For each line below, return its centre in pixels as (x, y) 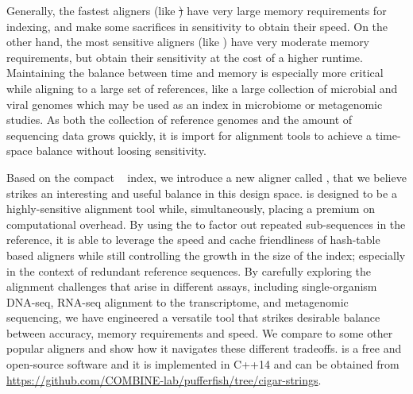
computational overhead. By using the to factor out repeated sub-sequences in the (206, 224)
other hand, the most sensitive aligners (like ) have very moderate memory (188, 42)
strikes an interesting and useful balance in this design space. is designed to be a (202, 193)
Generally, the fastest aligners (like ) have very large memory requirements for (197, 10)
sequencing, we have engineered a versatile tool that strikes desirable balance (193, 317)
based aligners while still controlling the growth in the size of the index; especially (206, 255)
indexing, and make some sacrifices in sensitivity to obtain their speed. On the (197, 26)
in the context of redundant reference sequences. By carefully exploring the (189, 270)
